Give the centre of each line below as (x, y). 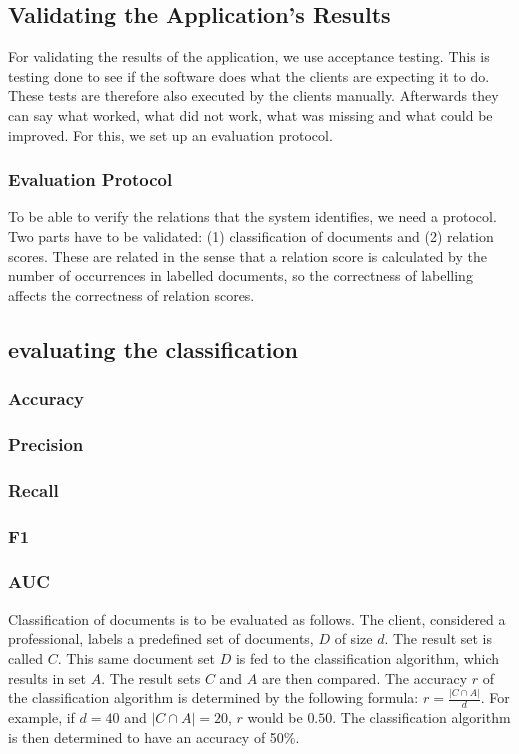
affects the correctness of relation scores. (131, 294)
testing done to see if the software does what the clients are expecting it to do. (249, 75)
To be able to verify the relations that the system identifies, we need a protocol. (252, 216)
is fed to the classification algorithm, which (367, 657)
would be (275, 717)
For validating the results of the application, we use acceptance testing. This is (249, 56)
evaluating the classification (153, 348)
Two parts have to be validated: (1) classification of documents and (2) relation (251, 235)
